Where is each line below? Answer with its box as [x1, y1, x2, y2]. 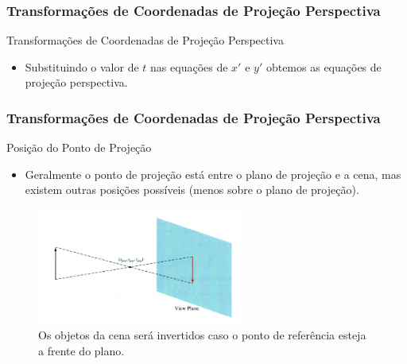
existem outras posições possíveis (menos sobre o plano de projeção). [25, 181, 359, 198]
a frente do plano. [38, 342, 125, 358]
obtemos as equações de [266, 58, 382, 75]
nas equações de [150, 58, 228, 75]
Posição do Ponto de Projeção [6, 139, 152, 156]
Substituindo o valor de [25, 58, 139, 75]
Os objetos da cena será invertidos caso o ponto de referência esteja [38, 327, 366, 343]
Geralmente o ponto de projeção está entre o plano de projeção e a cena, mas [25, 165, 401, 182]
